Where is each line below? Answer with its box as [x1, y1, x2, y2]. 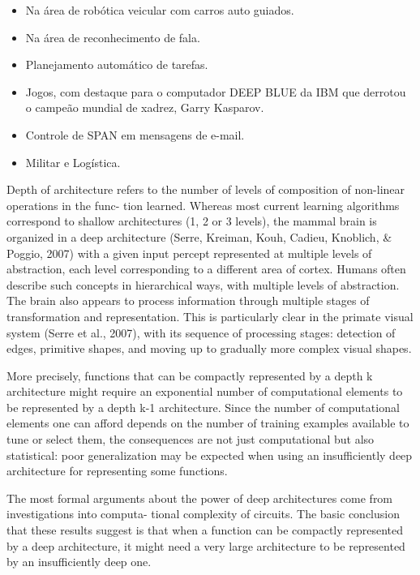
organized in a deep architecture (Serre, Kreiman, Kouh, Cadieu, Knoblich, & [6, 228, 392, 245]
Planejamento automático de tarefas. [25, 56, 208, 73]
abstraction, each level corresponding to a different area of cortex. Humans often [6, 260, 406, 277]
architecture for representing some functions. [6, 462, 228, 479]
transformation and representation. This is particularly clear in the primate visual [6, 307, 414, 324]
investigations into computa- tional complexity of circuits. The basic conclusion [6, 505, 400, 522]
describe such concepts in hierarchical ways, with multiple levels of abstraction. [6, 276, 400, 293]
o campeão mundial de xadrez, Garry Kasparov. [25, 99, 264, 116]
